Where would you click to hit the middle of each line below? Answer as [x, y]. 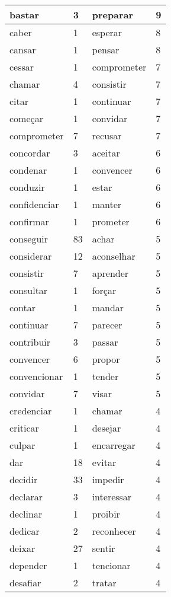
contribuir [30, 342]
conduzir [27, 187]
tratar [104, 582]
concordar [30, 153]
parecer [107, 325]
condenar [28, 170]
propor [106, 359]
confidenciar [34, 204]
